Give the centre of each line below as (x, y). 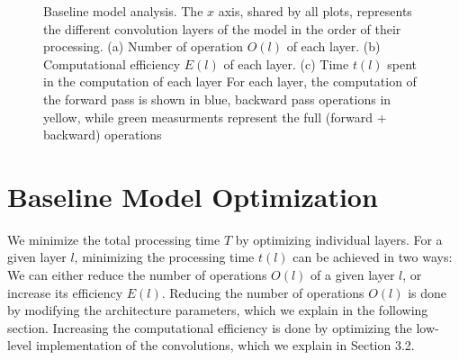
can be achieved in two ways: (373, 257)
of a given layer (353, 275)
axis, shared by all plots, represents (315, 11)
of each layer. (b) (333, 46)
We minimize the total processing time (114, 239)
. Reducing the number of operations (263, 292)
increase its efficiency (65, 292)
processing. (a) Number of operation (143, 46)
